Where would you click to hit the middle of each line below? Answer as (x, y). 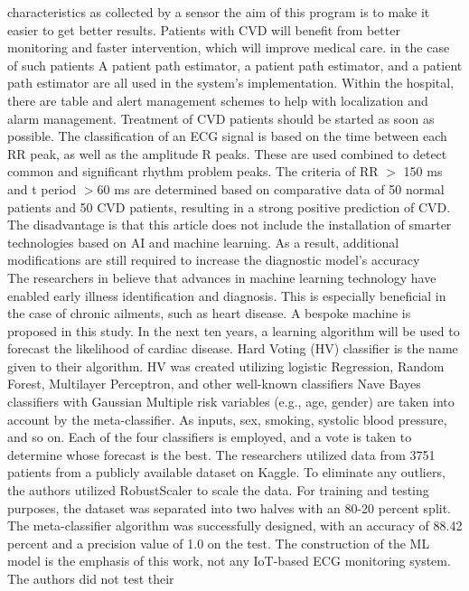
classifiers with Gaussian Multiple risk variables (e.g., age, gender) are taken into (231, 402)
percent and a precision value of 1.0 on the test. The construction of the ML (219, 543)
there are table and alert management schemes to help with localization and (218, 100)
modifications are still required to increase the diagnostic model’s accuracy (214, 260)
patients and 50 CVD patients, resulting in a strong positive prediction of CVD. (229, 206)
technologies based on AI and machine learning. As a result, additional (203, 242)
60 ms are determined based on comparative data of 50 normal (271, 188)
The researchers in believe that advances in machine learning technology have (222, 277)
